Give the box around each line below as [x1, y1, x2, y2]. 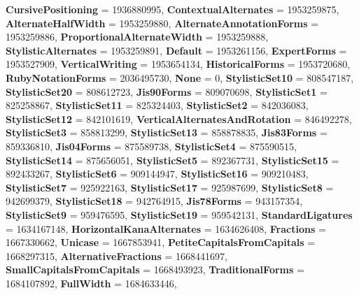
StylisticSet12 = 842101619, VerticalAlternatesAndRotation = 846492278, [6, 111, 352, 126]
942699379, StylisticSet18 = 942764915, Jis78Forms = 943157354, [6, 194, 303, 208]
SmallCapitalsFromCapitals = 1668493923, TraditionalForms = [6, 262, 304, 277]
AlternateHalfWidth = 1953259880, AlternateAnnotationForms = [6, 15, 319, 30]
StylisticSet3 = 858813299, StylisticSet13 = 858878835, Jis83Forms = [6, 125, 328, 140]
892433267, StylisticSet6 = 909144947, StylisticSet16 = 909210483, [6, 166, 309, 181]
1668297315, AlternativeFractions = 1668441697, [6, 248, 227, 263]
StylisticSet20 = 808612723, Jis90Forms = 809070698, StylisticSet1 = [6, 84, 328, 99]
